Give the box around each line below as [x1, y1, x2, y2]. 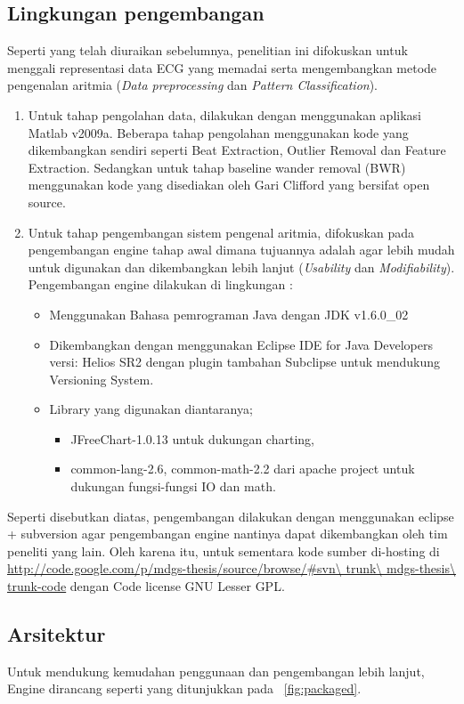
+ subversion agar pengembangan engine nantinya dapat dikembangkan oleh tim [7, 524, 448, 543]
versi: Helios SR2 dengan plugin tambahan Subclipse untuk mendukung [49, 352, 441, 371]
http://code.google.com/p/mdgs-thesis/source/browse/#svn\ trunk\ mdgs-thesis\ [7, 559, 457, 578]
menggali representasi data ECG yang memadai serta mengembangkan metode [7, 58, 437, 77]
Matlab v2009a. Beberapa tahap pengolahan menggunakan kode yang [28, 123, 409, 142]
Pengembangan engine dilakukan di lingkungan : [28, 275, 293, 294]
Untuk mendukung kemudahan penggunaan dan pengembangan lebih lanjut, [7, 661, 425, 680]
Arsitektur [7, 620, 106, 648]
